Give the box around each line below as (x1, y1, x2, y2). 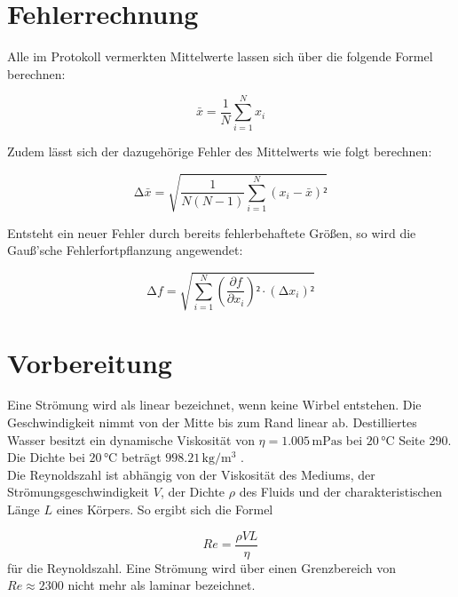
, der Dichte (160, 482, 225, 501)
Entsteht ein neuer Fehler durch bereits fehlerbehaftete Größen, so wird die (7, 223, 416, 242)
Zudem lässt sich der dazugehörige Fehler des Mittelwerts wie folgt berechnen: (7, 142, 432, 161)
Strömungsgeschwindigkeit (7, 482, 150, 501)
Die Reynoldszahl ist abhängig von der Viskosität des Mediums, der (7, 465, 375, 483)
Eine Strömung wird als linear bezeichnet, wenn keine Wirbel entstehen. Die (7, 395, 422, 414)
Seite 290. (399, 430, 452, 449)
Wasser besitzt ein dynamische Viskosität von (7, 430, 255, 449)
